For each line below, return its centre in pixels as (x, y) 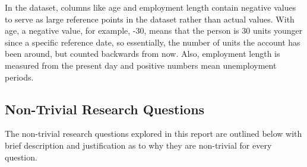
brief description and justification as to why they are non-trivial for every (138, 145)
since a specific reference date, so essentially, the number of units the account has (153, 42)
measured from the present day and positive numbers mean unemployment (141, 65)
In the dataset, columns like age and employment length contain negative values (151, 7)
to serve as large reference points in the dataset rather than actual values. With (150, 19)
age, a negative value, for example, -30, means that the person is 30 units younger (154, 30)
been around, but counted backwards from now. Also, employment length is (143, 54)
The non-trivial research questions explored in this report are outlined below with (153, 134)
